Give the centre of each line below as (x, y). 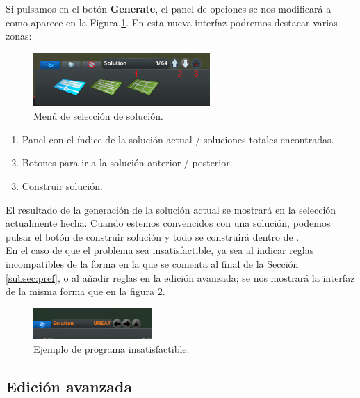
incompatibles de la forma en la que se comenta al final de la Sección (152, 263)
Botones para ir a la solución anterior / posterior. (127, 162)
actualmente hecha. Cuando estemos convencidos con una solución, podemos (168, 223)
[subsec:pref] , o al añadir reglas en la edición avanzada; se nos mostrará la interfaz (180, 277)
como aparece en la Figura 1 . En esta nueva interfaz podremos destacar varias (172, 22)
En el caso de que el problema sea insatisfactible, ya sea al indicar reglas (160, 250)
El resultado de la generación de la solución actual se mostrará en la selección (171, 209)
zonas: (19, 36)
